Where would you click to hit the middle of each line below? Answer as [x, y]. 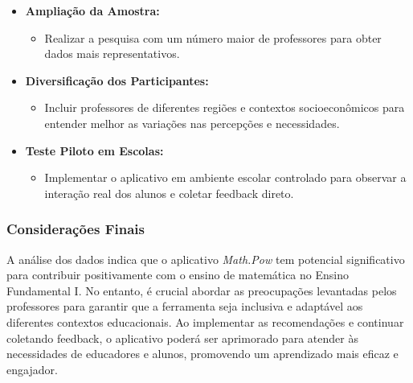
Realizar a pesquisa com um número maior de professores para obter [213, 37]
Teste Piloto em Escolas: [94, 150]
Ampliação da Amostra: [92, 10]
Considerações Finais [76, 229]
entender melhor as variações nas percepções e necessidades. [192, 123]
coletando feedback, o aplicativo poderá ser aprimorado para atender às [182, 338]
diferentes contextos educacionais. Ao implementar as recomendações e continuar [205, 321]
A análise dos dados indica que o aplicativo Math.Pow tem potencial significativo [206, 259]
